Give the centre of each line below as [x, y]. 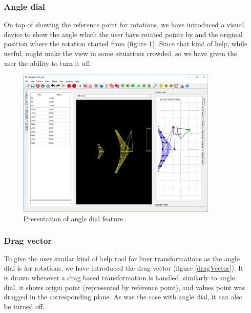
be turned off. [24, 306]
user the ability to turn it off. [48, 63]
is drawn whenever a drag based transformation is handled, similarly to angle [120, 278]
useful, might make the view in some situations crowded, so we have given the [121, 53]
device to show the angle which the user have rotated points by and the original [123, 34]
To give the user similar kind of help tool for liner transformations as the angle [122, 258]
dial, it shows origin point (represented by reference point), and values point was [125, 287]
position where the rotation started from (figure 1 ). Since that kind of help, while [126, 44]
